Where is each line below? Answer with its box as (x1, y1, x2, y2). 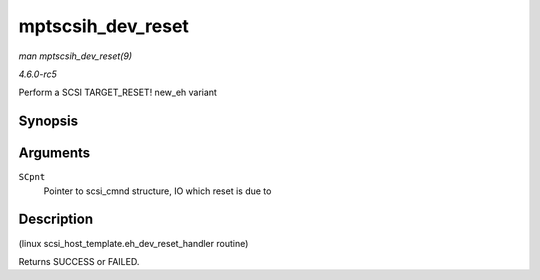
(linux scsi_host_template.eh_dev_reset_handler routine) (18, 237, 249, 249)
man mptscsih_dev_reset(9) (18, 50, 133, 62)
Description (18, 211, 94, 228)
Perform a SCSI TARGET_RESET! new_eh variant (18, 86, 217, 99)
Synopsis (18, 113, 79, 130)
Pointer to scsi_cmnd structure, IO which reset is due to (43, 185, 272, 197)
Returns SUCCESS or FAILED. (18, 255, 140, 267)
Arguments (18, 145, 91, 162)
